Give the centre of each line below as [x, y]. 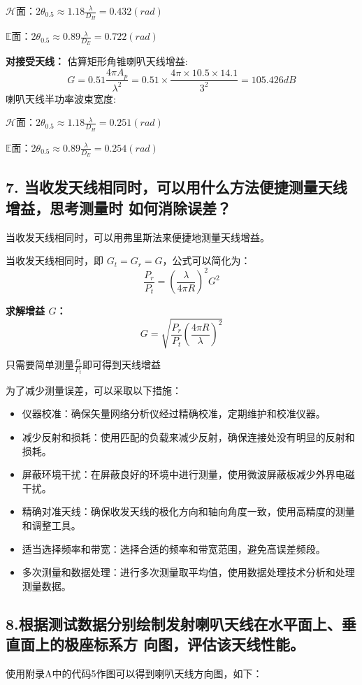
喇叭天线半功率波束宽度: [61, 98]
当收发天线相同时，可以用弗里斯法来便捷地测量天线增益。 [138, 237]
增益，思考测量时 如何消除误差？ [119, 207]
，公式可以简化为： [207, 260]
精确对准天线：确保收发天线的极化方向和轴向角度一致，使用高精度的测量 [188, 511]
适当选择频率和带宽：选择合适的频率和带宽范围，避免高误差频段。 [174, 548]
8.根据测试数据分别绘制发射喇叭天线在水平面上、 [174, 623]
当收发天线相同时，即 [55, 260]
